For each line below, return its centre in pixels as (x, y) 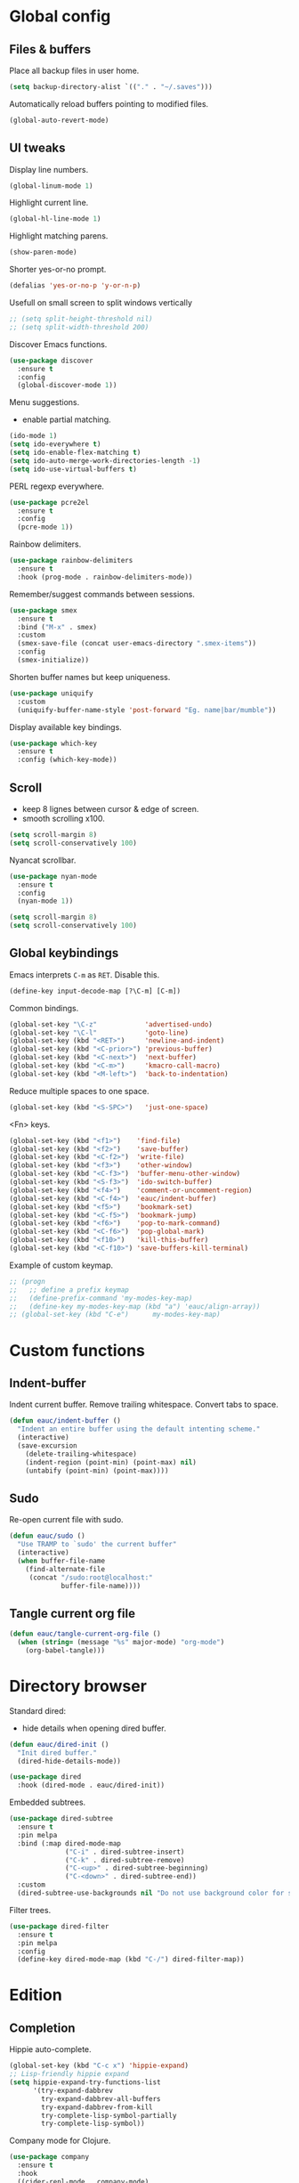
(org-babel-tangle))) (65, 1650)
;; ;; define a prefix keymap (69, 1290)
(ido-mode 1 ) (33, 436)
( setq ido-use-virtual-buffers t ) (73, 469)
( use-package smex (43, 610)
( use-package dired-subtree (61, 1819)
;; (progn (28, 1281)
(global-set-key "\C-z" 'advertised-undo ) (111, 1024)
